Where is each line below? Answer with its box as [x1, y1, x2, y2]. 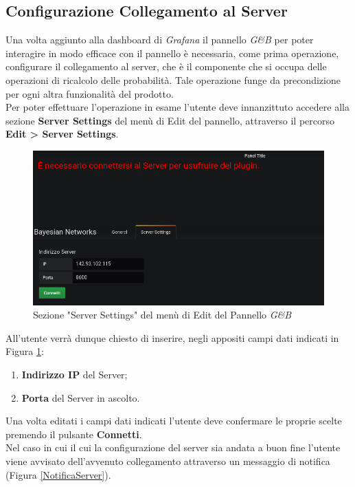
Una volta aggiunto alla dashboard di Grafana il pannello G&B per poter [5, 32, 314, 47]
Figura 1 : [5, 344, 44, 358]
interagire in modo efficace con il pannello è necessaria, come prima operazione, [5, 45, 339, 60]
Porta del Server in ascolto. [21, 390, 140, 404]
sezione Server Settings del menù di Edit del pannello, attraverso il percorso [5, 113, 335, 127]
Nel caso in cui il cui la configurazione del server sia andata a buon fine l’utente [5, 440, 341, 455]
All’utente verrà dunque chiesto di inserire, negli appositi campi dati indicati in [5, 330, 339, 345]
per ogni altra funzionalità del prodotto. [5, 86, 174, 100]
